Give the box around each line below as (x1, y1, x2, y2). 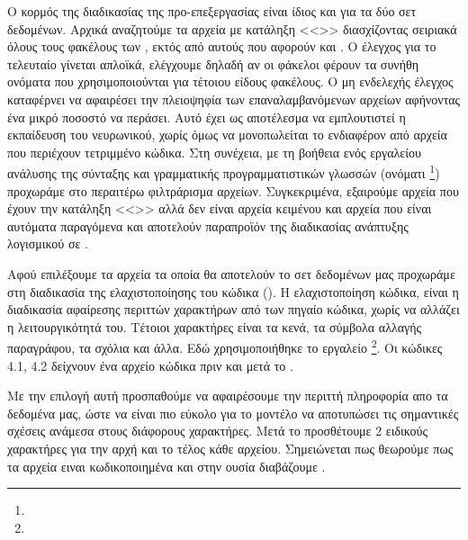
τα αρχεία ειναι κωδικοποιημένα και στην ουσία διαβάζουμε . (7, 456, 326, 475)
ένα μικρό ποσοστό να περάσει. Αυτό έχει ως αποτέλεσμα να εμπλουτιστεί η (7, 107, 406, 126)
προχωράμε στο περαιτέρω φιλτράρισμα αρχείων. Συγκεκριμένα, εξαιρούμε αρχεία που (7, 181, 459, 200)
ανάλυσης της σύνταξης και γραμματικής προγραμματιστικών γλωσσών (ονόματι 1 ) (7, 161, 440, 182)
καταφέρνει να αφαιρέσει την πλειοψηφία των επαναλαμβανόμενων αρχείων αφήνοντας (7, 89, 461, 108)
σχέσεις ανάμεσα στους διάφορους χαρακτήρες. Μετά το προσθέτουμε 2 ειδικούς (7, 421, 428, 440)
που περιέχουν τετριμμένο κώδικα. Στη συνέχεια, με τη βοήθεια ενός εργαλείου (7, 142, 421, 161)
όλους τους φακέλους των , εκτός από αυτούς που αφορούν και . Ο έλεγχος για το (7, 37, 436, 56)
